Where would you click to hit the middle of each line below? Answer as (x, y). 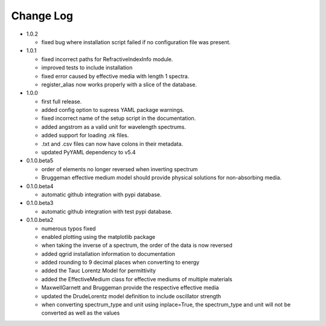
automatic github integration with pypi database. (102, 194)
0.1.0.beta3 (40, 203)
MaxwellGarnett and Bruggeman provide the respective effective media (130, 288)
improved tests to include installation (87, 68)
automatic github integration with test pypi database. (107, 211)
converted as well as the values (81, 313)
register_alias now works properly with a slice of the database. (119, 84)
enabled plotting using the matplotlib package (98, 236)
